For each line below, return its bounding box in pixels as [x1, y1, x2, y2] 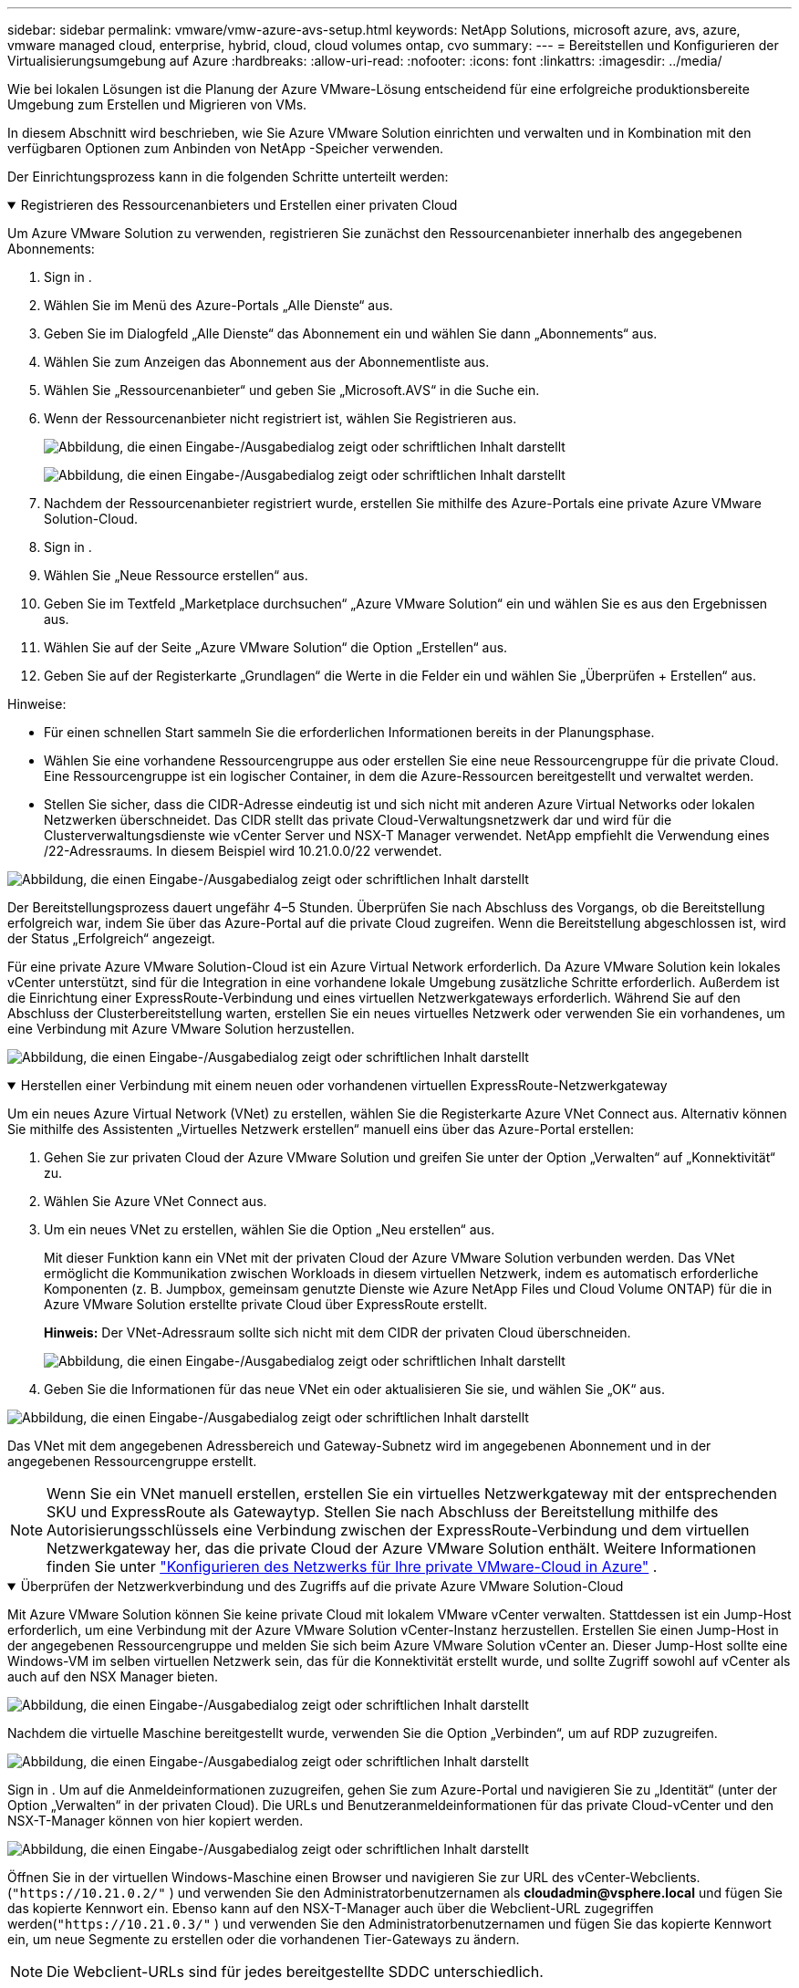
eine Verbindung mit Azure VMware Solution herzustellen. [7, 1021, 355, 1036]
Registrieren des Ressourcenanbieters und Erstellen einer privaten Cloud [20, 197, 458, 213]
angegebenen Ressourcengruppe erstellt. [7, 1453, 257, 1469]
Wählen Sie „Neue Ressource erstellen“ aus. [44, 567, 308, 583]
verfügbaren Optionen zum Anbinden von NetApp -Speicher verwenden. [7, 141, 444, 156]
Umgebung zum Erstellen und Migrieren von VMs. [7, 97, 307, 112]
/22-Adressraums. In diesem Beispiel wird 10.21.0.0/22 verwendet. [44, 843, 442, 859]
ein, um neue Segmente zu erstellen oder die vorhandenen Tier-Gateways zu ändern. [7, 1931, 520, 1947]
